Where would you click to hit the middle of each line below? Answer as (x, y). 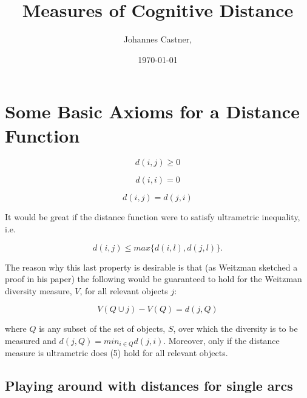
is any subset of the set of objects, (102, 329)
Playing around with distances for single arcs (149, 386)
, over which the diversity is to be (235, 329)
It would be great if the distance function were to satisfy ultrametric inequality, (153, 217)
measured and (31, 340)
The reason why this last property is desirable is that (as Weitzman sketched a (151, 267)
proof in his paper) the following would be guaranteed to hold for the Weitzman (153, 279)
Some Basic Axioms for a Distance (152, 111)
